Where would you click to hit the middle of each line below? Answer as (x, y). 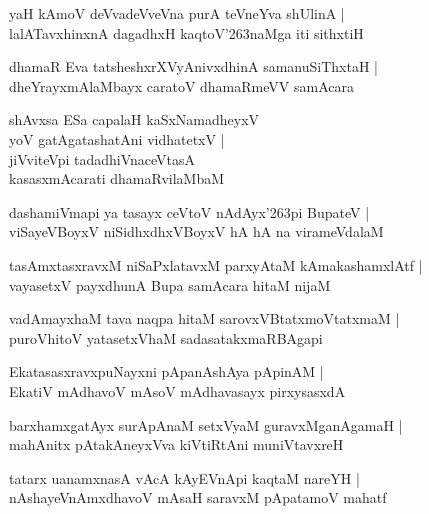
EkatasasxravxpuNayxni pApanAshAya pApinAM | (166, 371)
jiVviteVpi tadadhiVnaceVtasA (102, 158)
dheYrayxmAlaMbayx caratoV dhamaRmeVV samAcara (181, 85)
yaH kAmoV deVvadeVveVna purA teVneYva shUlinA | (177, 13)
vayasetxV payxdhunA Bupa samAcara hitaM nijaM (170, 284)
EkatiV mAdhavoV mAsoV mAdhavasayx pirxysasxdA (177, 390)
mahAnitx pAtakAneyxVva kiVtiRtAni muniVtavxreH (176, 444)
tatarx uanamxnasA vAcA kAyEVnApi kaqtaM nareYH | (184, 477)
